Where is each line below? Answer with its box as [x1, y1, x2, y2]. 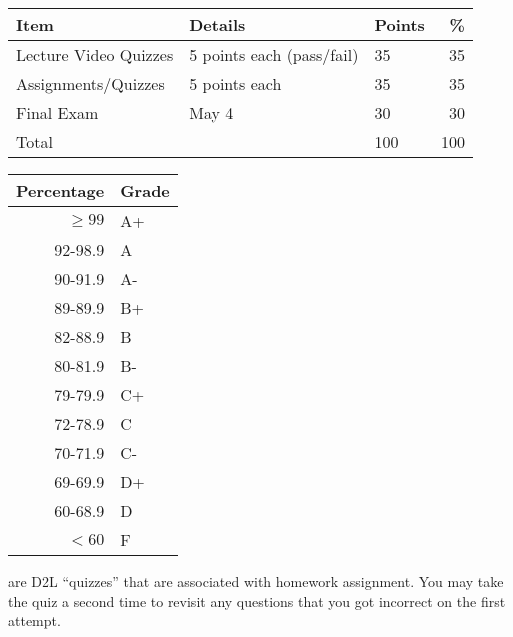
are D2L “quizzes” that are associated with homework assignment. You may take [8, 571, 504, 591]
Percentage [16, 179, 105, 202]
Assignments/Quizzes [16, 72, 165, 95]
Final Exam [16, 101, 99, 124]
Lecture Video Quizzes [16, 43, 174, 66]
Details [189, 13, 246, 36]
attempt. [8, 610, 61, 631]
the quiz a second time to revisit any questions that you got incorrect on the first [8, 590, 506, 611]
